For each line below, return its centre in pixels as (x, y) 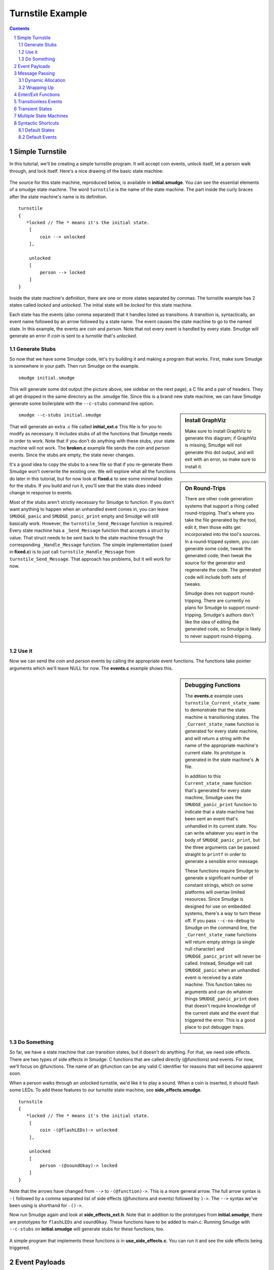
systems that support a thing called (222, 506)
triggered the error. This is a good (220, 1020)
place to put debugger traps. (215, 1027)
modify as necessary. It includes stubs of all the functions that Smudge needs (91, 434)
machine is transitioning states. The (222, 717)
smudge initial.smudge (47, 378)
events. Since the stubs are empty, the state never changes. (72, 455)
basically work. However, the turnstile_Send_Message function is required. (91, 523)
